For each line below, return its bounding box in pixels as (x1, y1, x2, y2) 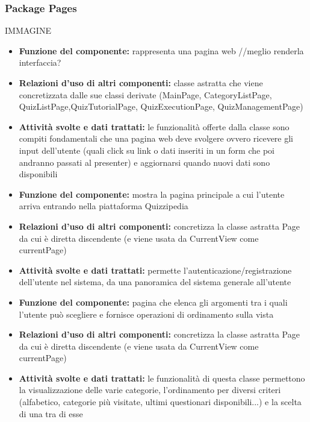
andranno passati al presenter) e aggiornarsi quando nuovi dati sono (19, 156, 270, 168)
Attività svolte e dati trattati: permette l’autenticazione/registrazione (19, 263, 292, 276)
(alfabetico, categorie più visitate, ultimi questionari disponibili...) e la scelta (19, 395, 302, 408)
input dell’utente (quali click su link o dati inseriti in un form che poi (19, 143, 274, 156)
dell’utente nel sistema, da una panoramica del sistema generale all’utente (19, 276, 291, 288)
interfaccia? (19, 56, 61, 69)
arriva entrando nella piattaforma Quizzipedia (19, 200, 188, 212)
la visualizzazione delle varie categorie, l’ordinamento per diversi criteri (19, 383, 281, 396)
